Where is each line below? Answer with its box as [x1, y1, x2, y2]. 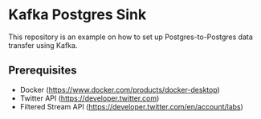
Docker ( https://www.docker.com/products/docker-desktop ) [19, 85, 221, 94]
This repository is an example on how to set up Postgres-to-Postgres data [8, 32, 253, 42]
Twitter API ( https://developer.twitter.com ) [19, 93, 160, 103]
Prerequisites [8, 64, 77, 77]
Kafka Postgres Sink [8, 6, 147, 24]
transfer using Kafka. [8, 40, 78, 50]
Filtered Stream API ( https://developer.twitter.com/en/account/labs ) [19, 101, 243, 111]
